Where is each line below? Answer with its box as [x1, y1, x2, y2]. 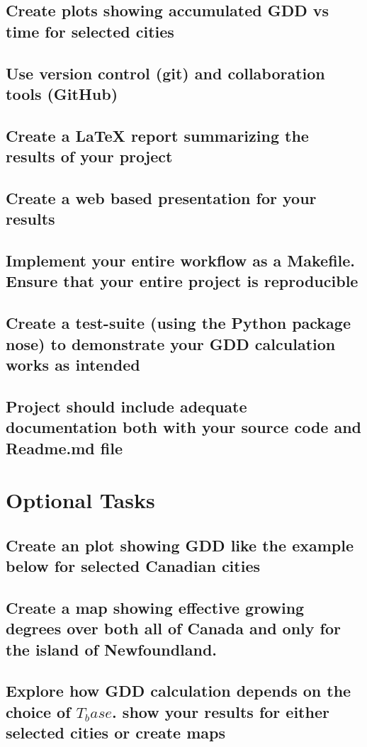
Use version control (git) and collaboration [6, 62, 325, 84]
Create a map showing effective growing [6, 596, 305, 618]
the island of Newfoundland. [6, 638, 218, 660]
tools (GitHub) [6, 82, 118, 104]
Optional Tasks [6, 485, 155, 515]
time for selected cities [6, 20, 174, 42]
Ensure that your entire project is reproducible [6, 270, 358, 292]
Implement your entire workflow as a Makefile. [6, 249, 356, 271]
